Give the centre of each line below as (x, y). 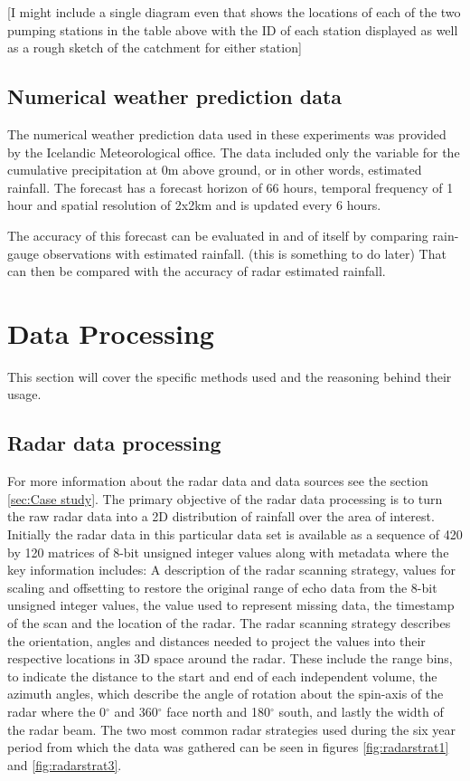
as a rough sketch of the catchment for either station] (155, 48)
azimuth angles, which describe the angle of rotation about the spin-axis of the (226, 694)
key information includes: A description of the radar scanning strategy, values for (232, 570)
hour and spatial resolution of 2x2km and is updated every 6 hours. (194, 205)
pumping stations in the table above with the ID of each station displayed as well (233, 29)
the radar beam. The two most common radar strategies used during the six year (232, 729)
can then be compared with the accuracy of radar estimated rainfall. (197, 271)
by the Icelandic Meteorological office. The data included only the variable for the (234, 152)
